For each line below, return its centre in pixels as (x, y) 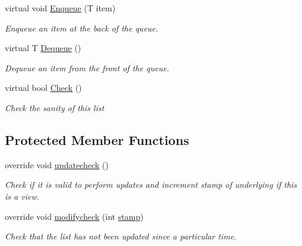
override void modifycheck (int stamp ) (74, 216)
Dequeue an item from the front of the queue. (87, 67)
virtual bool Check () (43, 88)
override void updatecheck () (57, 164)
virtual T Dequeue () (43, 48)
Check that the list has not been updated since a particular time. (121, 236)
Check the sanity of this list (55, 107)
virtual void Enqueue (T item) (60, 8)
